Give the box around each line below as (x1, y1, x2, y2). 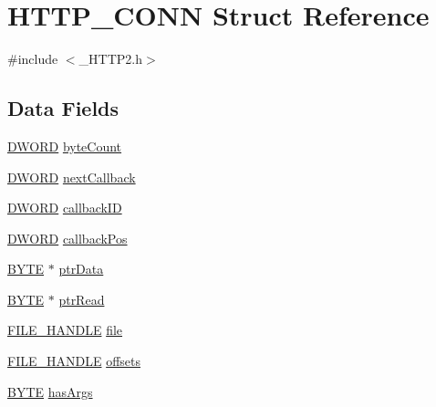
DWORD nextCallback (7, 167, 136, 186)
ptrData (58, 259, 104, 278)
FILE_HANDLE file (7, 320, 123, 339)
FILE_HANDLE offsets (7, 351, 140, 370)
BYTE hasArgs (7, 381, 93, 401)
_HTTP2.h (78, 49, 142, 68)
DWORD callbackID (7, 198, 122, 217)
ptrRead (58, 289, 105, 308)
